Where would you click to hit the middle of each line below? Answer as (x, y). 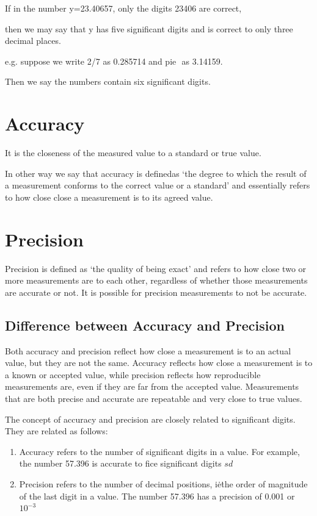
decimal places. (33, 41)
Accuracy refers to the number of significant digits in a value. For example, (159, 451)
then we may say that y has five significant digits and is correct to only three (149, 28)
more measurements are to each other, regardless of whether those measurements (156, 280)
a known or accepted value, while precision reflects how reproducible (133, 374)
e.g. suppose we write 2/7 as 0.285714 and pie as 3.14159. (114, 61)
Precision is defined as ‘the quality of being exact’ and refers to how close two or (156, 268)
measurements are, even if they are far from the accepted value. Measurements (152, 386)
